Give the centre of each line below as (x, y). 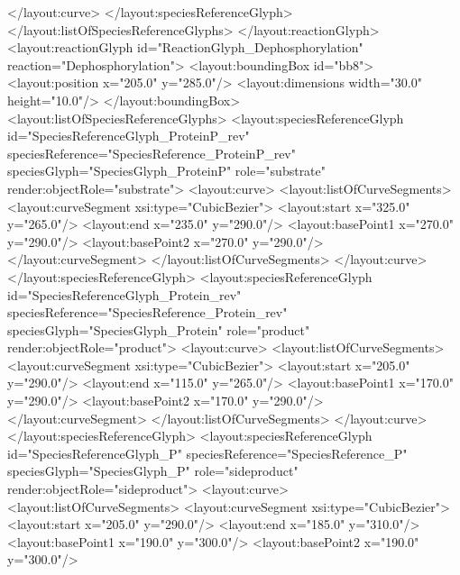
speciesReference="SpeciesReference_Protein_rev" (147, 312)
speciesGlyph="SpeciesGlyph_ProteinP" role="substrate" (167, 171)
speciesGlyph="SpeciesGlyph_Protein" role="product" (159, 329)
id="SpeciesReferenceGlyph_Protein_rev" (124, 294)
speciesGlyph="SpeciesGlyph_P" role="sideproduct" (153, 471)
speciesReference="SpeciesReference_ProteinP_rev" (152, 153)
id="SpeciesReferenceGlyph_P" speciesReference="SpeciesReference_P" (207, 453)
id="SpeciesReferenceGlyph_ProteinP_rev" (129, 136)
